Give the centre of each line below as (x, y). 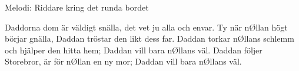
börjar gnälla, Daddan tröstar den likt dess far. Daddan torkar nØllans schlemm (149, 38)
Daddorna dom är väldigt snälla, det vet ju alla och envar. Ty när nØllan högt (146, 27)
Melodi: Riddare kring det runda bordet (77, 7)
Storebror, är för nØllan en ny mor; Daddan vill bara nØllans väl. (123, 61)
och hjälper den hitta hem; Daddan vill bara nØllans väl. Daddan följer (134, 50)
